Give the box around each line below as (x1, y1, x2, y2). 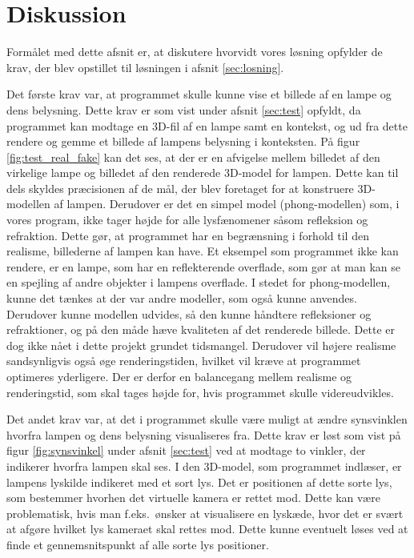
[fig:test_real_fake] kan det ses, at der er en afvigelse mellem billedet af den (6, 148, 380, 165)
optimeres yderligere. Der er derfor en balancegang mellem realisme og (6, 368, 352, 384)
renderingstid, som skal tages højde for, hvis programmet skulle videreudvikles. (6, 383, 394, 400)
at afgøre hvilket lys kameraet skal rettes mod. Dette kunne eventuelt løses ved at (6, 520, 408, 537)
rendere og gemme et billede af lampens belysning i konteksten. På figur (6, 133, 360, 150)
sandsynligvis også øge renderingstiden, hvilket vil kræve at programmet (6, 352, 361, 369)
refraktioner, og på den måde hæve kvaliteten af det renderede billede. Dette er (6, 321, 395, 338)
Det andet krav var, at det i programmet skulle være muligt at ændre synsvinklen (6, 411, 408, 428)
